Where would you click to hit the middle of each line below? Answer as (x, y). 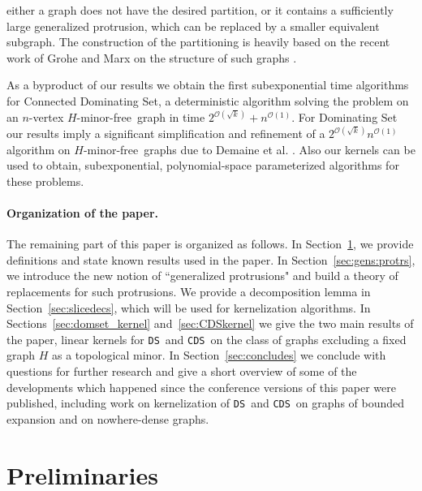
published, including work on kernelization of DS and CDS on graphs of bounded (206, 403)
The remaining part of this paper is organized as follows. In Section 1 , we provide (210, 244)
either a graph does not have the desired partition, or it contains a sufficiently (200, 10)
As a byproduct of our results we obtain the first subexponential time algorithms (208, 85)
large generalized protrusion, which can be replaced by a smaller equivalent (193, 26)
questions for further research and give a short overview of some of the (182, 371)
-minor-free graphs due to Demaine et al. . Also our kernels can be (249, 149)
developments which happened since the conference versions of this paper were (202, 387)
